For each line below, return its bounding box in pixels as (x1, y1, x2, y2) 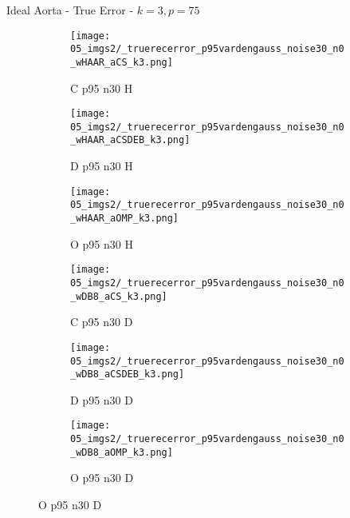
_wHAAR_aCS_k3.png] (70, 56, 173, 68)
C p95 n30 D (70, 313, 133, 330)
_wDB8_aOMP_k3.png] (70, 446, 173, 458)
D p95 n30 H (70, 157, 133, 174)
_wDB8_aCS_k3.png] (70, 290, 167, 302)
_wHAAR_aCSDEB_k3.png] (70, 134, 191, 146)
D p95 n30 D (70, 391, 133, 408)
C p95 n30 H (70, 79, 133, 96)
